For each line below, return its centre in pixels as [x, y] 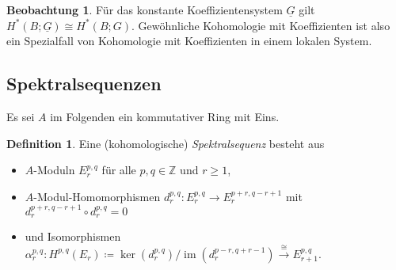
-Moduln [54, 170]
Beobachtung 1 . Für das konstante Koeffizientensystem [145, 10]
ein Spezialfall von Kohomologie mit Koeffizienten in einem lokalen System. [189, 41]
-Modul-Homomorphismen [97, 196]
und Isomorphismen [73, 236]
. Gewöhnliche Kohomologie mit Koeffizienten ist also [261, 25]
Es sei [21, 116]
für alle [119, 170]
